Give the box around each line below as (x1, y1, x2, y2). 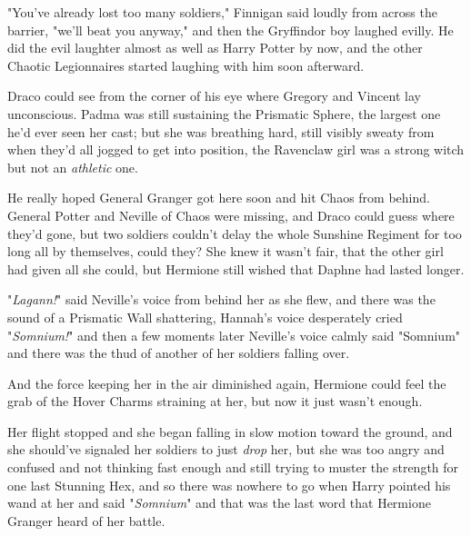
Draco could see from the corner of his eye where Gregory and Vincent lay (7, 86, 421, 105)
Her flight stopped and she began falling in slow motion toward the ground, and (7, 422, 453, 441)
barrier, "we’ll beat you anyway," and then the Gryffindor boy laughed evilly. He (7, 20, 454, 39)
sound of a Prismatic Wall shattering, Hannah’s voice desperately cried (7, 307, 403, 326)
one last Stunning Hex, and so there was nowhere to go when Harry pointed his (7, 475, 451, 494)
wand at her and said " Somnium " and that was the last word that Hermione (7, 493, 431, 512)
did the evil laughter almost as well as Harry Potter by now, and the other (7, 38, 423, 57)
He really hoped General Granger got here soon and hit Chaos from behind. (7, 188, 430, 207)
